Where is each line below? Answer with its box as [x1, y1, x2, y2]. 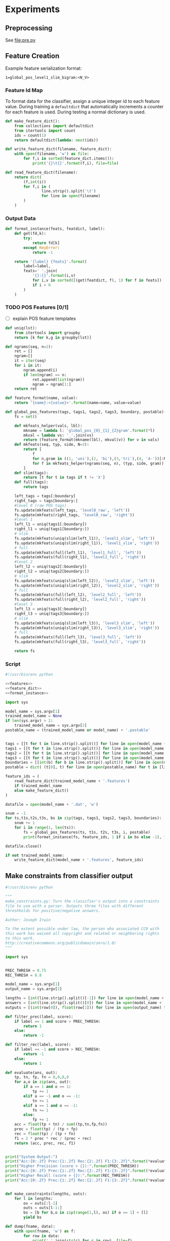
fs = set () [14, 414, 37, 419]
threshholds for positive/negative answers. [5, 908, 101, 913]
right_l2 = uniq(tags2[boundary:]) [14, 569, 90, 574]
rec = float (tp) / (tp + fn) [14, 1131, 76, 1136]
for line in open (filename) [41, 193, 101, 198]
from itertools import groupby [14, 330, 80, 335]
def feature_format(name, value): [5, 396, 78, 401]
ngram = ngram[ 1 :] [32, 382, 71, 387]
